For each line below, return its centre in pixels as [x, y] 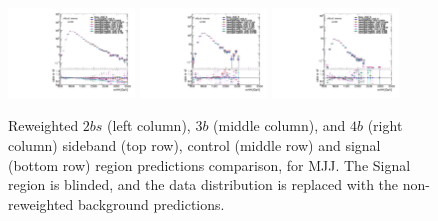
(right [385, 125]
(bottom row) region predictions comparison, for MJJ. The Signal [209, 164]
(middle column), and [279, 125]
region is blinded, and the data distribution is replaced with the [203, 184]
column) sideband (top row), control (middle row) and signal [194, 145]
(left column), [149, 125]
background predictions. [151, 203]
